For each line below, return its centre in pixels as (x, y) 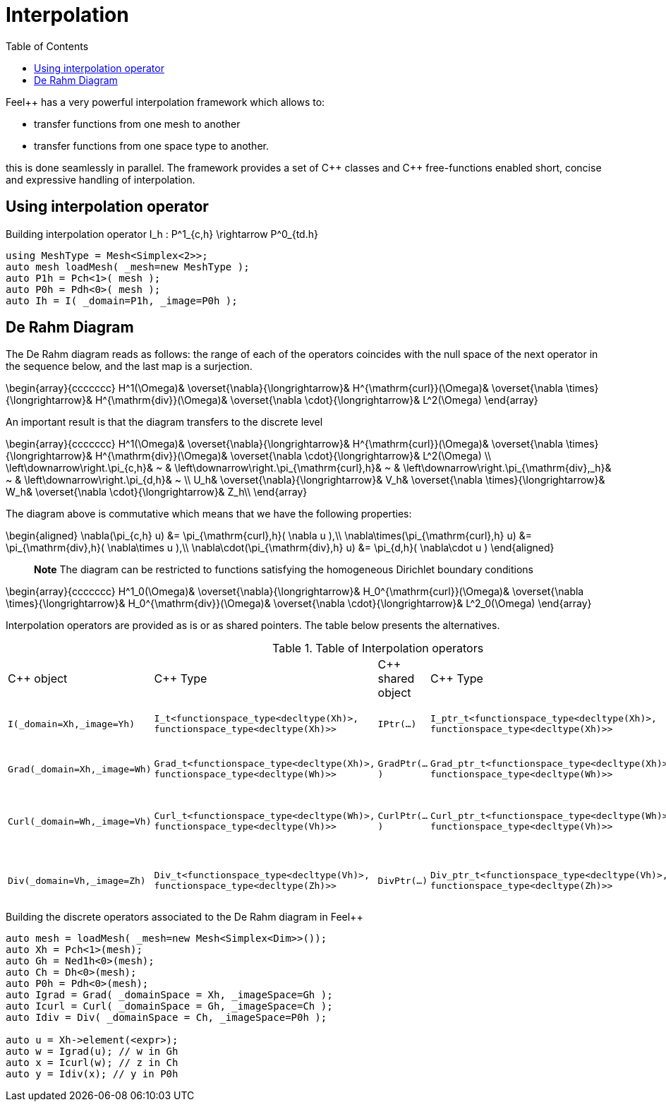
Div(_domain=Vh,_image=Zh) (77, 880)
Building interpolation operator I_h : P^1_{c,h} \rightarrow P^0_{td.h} (162, 234)
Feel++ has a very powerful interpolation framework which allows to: (165, 102)
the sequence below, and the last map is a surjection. (129, 366)
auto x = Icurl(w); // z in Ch (92, 1063)
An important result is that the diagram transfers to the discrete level (164, 422)
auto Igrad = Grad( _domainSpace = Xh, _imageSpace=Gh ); (169, 995)
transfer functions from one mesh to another (137, 124)
